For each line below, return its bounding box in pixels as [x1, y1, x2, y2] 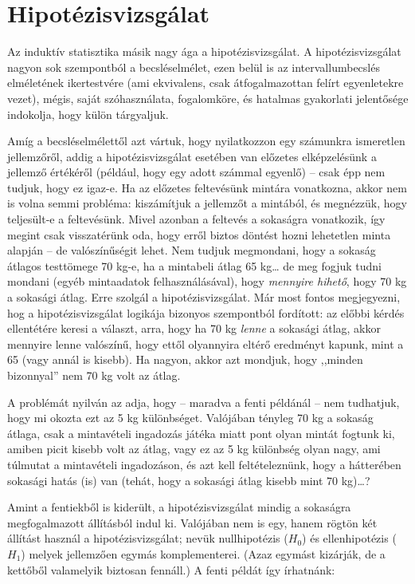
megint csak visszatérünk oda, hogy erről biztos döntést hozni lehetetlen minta [7, 226, 391, 243]
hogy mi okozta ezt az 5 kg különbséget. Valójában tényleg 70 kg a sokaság [7, 409, 374, 426]
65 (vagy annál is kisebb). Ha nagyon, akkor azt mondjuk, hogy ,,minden [7, 351, 363, 368]
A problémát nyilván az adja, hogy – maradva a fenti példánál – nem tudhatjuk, [7, 393, 400, 410]
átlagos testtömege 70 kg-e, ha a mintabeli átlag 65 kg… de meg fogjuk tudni [7, 257, 382, 274]
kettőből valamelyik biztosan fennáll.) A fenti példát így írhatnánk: [7, 561, 335, 578]
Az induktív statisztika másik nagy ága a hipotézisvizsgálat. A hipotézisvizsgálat [7, 43, 401, 60]
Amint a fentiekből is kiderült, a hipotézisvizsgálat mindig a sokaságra [7, 499, 351, 515]
